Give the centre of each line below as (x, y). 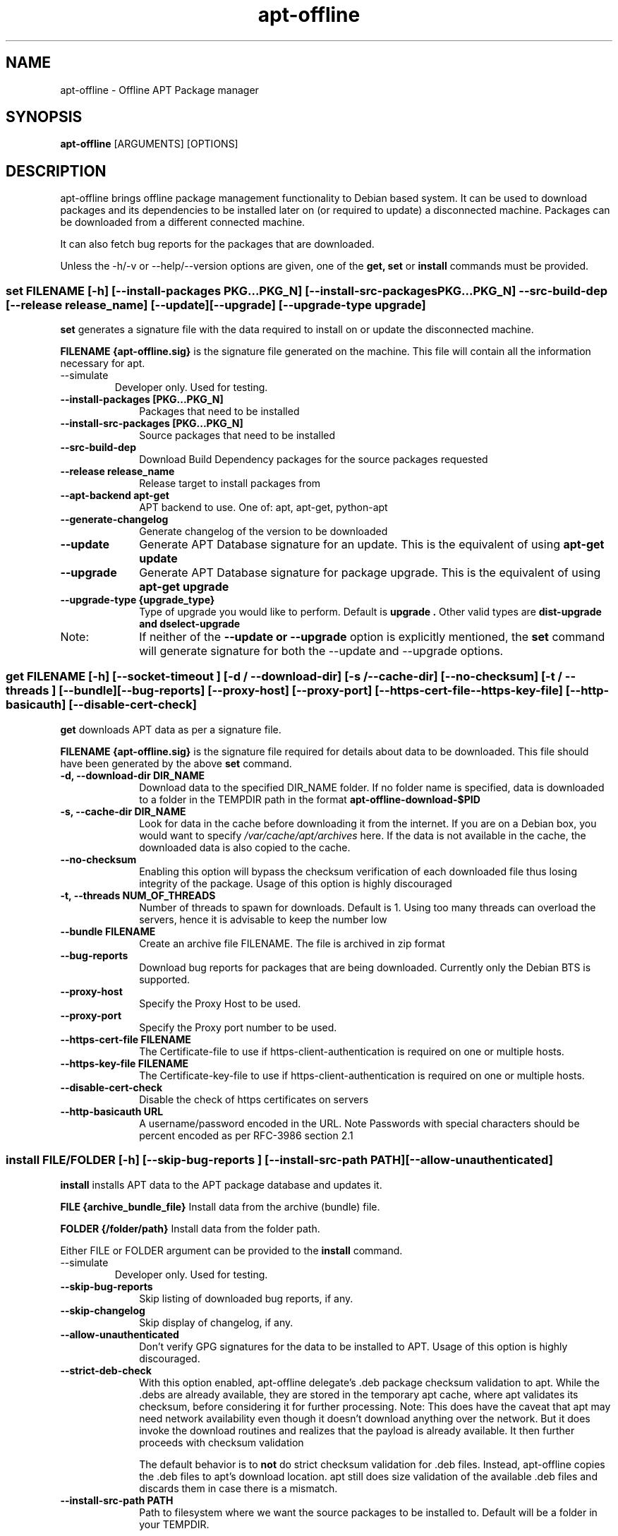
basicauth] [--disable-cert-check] (101, 705)
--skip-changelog (103, 1310)
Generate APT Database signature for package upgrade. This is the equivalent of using (370, 573)
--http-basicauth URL (112, 1111)
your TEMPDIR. (174, 1524)
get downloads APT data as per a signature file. (171, 729)
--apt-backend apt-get (115, 496)
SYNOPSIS (44, 117)
